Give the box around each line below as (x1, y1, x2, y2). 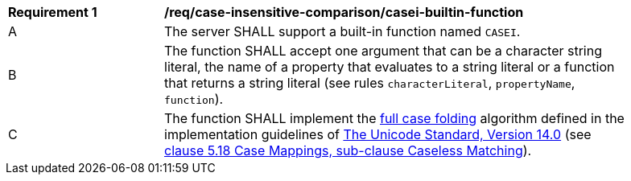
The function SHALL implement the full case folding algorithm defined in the (164, 110, 625, 126)
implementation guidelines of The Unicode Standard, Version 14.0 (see (164, 126, 592, 142)
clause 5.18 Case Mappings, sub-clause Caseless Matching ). (164, 142, 532, 158)
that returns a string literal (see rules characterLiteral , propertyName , (164, 75, 575, 91)
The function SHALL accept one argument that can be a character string (164, 43, 603, 59)
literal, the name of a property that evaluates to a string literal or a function (164, 59, 615, 75)
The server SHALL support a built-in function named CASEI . (164, 23, 521, 39)
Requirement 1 (8, 4, 97, 20)
